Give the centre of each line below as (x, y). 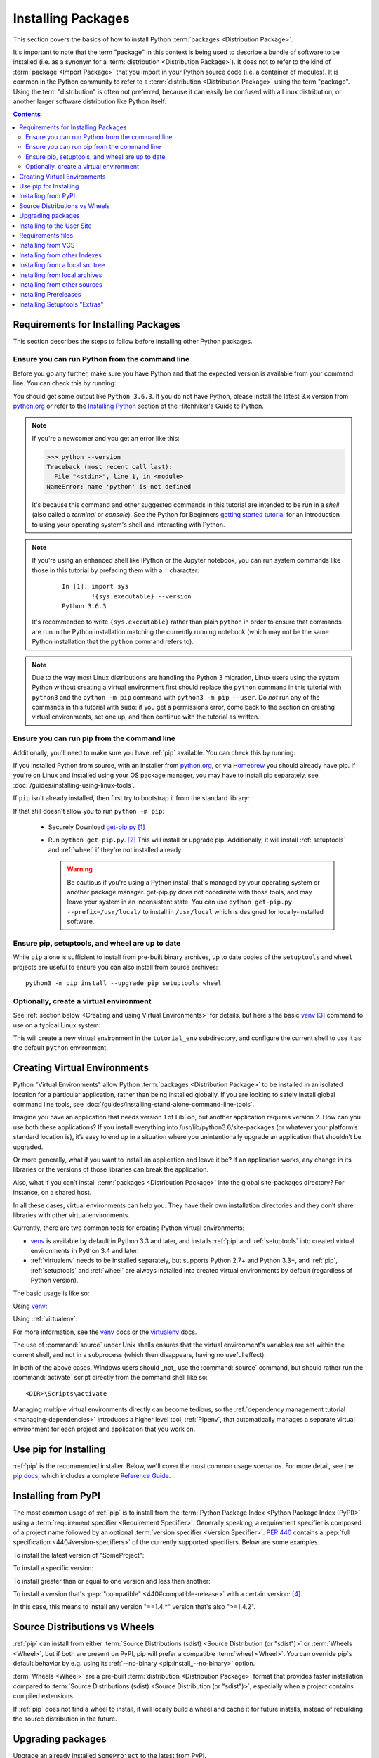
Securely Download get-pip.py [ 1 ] (97, 827)
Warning (80, 869)
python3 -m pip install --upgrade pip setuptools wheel (124, 983)
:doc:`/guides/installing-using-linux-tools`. (74, 785)
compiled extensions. (44, 1696)
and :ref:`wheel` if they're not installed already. (115, 849)
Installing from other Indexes (60, 255)
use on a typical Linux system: (57, 1025)
